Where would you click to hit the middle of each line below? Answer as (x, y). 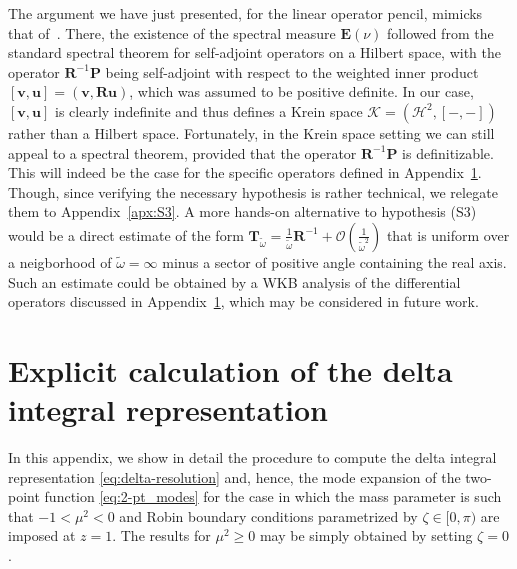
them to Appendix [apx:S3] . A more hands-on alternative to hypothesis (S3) (242, 211)
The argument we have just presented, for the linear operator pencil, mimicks (245, 13)
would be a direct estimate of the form (126, 234)
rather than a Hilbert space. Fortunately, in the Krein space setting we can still (251, 132)
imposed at (42, 535)
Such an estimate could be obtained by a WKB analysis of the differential (234, 281)
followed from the (440, 32)
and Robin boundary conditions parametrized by (268, 515)
